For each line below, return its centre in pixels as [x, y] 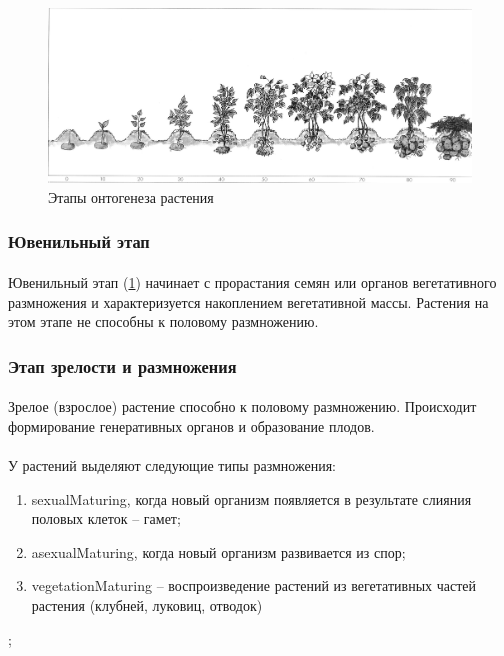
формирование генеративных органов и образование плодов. [191, 425]
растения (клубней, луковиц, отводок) [147, 604]
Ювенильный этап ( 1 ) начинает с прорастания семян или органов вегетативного [252, 281]
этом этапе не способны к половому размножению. [163, 321]
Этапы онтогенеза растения [131, 196]
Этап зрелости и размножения [122, 365]
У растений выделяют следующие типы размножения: [172, 464]
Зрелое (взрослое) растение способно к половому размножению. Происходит [242, 406]
